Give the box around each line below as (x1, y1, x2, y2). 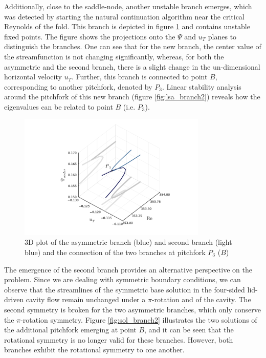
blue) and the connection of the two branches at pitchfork (25, 246, 206, 257)
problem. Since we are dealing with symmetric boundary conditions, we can (4, 274, 241, 285)
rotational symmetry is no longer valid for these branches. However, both (4, 334, 233, 345)
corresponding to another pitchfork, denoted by (4, 81, 152, 92)
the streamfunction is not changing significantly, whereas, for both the (4, 51, 224, 61)
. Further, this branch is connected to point (72, 71, 208, 82)
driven (4, 294, 24, 305)
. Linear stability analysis (162, 81, 241, 92)
